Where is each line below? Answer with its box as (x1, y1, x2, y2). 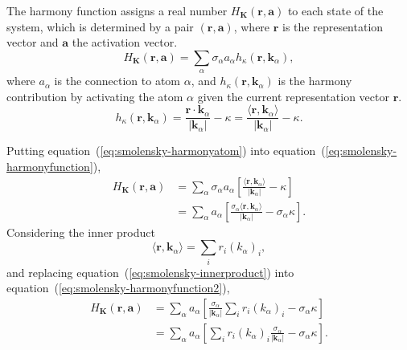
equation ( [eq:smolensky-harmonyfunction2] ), (6, 279, 230, 296)
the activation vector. (72, 34, 178, 51)
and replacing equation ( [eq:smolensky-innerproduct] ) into (6, 263, 294, 280)
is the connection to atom (54, 72, 181, 89)
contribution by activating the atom (6, 87, 183, 104)
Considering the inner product (6, 223, 155, 240)
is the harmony (277, 72, 352, 89)
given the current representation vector (197, 87, 389, 104)
